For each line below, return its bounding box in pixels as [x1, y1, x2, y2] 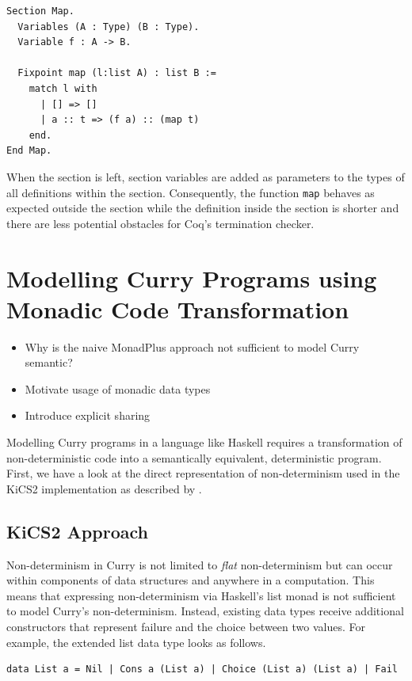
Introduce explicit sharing [25, 407, 151, 424]
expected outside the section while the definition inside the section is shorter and [6, 200, 399, 216]
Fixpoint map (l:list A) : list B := [17, 67, 216, 79]
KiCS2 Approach [6, 519, 148, 543]
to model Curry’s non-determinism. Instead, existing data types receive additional [6, 603, 404, 619]
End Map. [6, 145, 52, 157]
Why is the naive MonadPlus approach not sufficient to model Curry [25, 338, 360, 355]
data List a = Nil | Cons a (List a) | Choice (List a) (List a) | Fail [6, 664, 398, 675]
